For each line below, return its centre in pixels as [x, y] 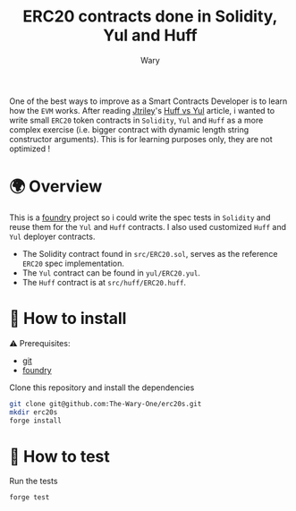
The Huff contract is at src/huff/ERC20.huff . [104, 282]
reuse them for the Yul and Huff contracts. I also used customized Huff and [148, 226]
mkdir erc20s [34, 412]
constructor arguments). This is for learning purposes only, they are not [141, 139]
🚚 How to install [68, 319]
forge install [36, 421]
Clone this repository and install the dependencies [102, 388]
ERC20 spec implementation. [73, 263]
